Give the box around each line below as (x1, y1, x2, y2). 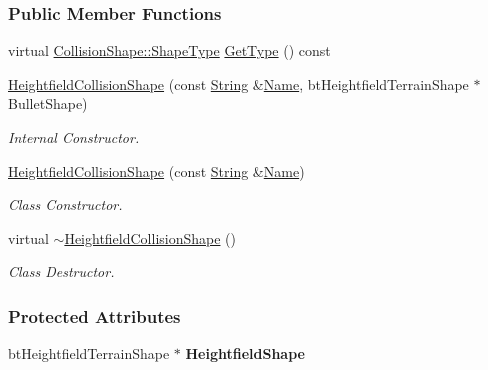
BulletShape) (8, 93, 88, 114)
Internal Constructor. (8, 127, 140, 147)
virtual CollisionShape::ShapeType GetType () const (8, 40, 331, 61)
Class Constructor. (8, 194, 123, 215)
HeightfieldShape (185, 343, 305, 364)
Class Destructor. (8, 261, 115, 282)
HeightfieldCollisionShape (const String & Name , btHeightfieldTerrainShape (8, 73, 469, 94)
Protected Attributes (8, 303, 181, 328)
